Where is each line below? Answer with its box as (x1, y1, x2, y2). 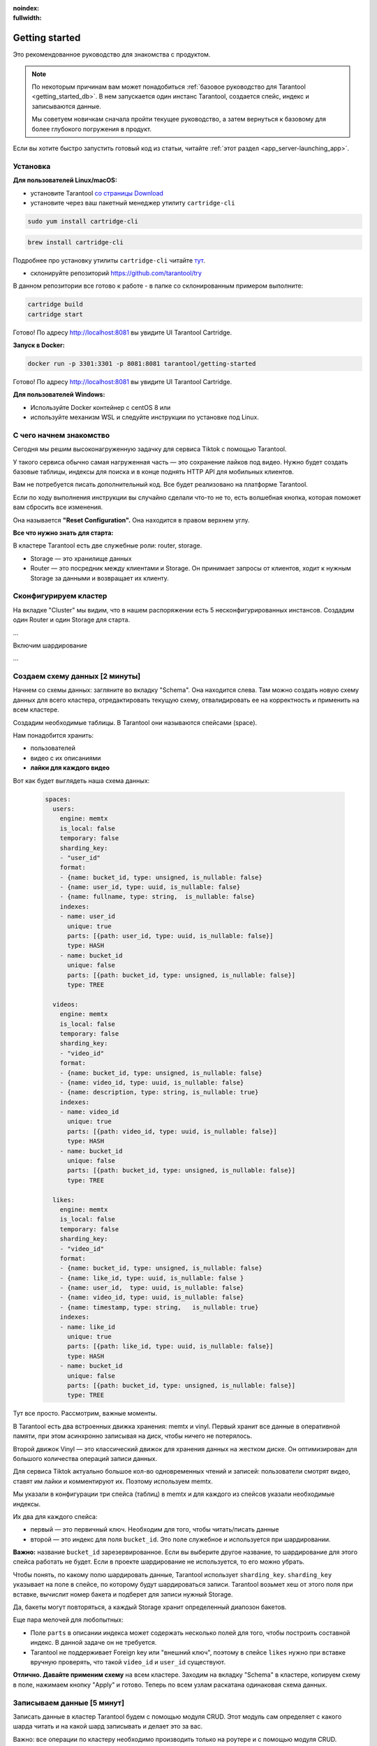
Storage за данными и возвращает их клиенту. (30, 573, 169, 582)
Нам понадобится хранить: (13, 731, 94, 740)
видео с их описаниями (30, 754, 101, 762)
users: (52, 805, 75, 813)
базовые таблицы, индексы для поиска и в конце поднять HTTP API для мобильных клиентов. (13, 468, 295, 476)
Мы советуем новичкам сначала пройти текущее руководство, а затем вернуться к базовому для (31, 115, 327, 124)
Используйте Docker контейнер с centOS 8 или (30, 403, 171, 411)
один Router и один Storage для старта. (13, 615, 131, 624)
